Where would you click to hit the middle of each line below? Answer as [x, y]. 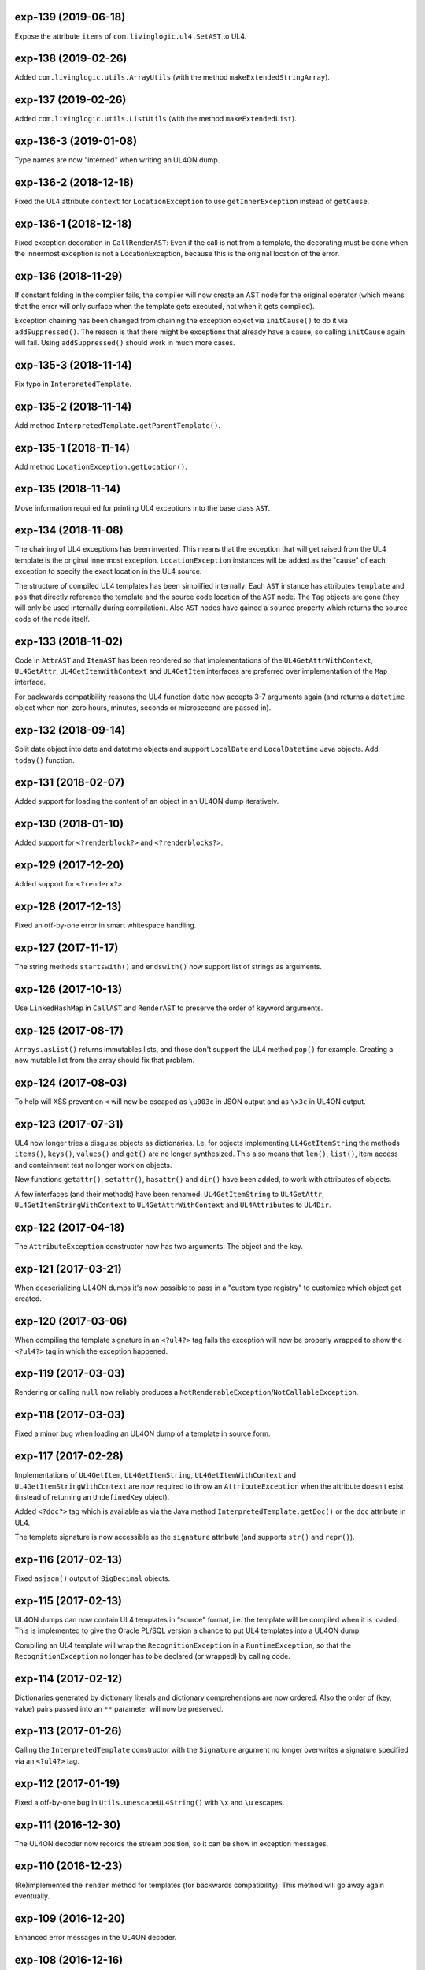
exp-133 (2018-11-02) [69, 641]
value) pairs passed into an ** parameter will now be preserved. [119, 1708]
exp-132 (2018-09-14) [70, 730]
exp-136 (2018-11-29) [68, 276]
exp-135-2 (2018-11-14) [73, 406]
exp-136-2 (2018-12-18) [74, 182]
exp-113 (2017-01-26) [68, 1731]
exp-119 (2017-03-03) [70, 1374]
